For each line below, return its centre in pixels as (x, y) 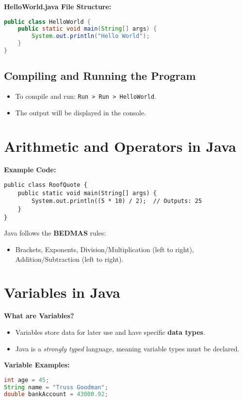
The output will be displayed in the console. (81, 112)
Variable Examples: (37, 365)
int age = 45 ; (27, 380)
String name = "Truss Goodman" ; (56, 387)
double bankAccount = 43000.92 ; (56, 394)
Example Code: (30, 169)
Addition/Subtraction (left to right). (69, 259)
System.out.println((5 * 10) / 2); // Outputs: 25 (117, 201)
